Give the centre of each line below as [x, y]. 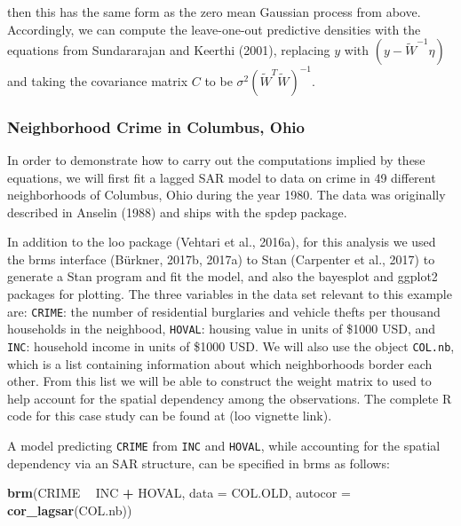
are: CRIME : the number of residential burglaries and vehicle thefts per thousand [224, 311]
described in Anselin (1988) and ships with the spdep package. [177, 212]
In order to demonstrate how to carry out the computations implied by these [216, 159]
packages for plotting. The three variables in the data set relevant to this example [230, 294]
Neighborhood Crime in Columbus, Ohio [156, 126]
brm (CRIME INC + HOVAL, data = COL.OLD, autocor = [179, 493]
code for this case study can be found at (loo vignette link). [170, 416]
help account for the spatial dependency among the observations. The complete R [230, 398]
